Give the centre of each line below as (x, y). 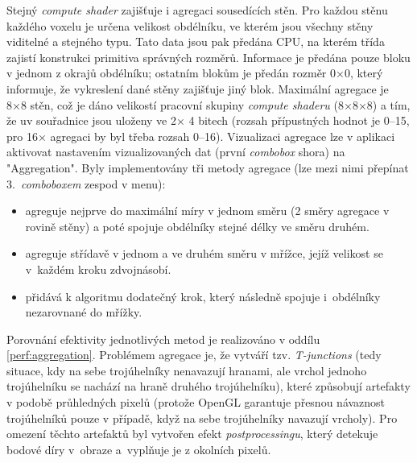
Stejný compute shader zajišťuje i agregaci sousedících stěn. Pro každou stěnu (197, 10)
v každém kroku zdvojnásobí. (98, 269)
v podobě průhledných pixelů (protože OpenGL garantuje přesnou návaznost (196, 402)
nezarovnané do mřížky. (84, 312)
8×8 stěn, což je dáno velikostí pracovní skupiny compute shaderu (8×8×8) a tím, (208, 104)
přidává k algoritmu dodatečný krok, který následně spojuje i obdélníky (203, 296)
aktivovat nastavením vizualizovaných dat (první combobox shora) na (176, 152)
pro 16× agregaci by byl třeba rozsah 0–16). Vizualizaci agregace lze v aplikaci (201, 136)
